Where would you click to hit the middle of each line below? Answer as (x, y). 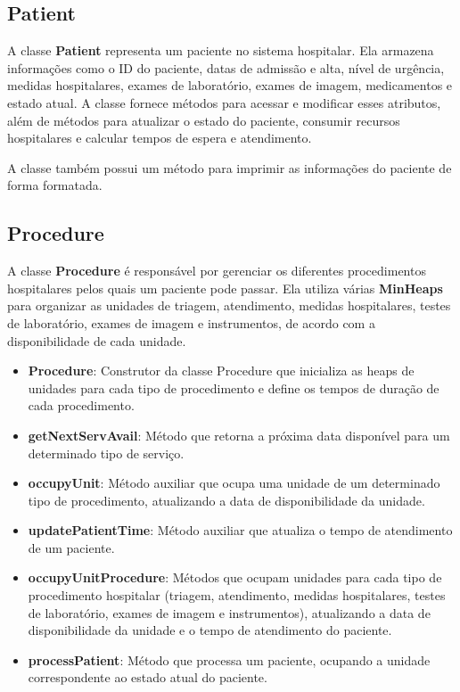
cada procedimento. (81, 405)
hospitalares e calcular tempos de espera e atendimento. (160, 138)
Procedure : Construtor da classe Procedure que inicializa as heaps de (221, 371)
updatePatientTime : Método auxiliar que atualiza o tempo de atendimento (240, 530)
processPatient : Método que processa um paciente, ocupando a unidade (229, 659)
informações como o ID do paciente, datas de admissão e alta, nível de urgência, (226, 67)
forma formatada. (55, 185)
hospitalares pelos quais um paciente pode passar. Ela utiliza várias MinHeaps (225, 288)
